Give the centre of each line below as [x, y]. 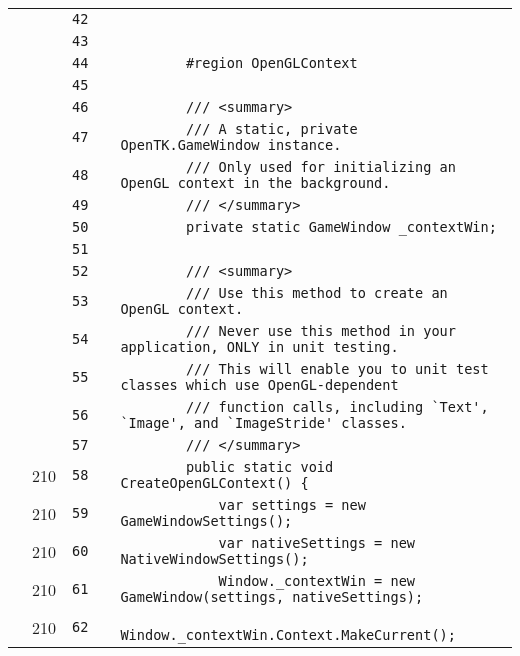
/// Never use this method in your [320, 331]
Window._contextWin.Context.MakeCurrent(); [288, 635]
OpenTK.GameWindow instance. [231, 145]
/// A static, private [271, 129]
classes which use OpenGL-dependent [259, 385]
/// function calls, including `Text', [337, 407]
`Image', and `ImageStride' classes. [263, 423]
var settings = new [292, 505]
